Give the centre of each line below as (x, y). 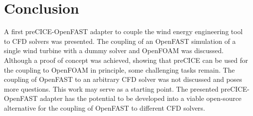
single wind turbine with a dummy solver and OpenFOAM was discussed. (114, 50)
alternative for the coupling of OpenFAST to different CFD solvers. (105, 107)
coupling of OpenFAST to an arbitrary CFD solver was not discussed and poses (123, 79)
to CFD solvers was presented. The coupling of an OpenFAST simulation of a (120, 41)
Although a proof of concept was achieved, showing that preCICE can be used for (126, 60)
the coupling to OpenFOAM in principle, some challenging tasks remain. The (119, 69)
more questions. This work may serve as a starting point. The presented (111, 88)
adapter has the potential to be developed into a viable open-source (141, 98)
